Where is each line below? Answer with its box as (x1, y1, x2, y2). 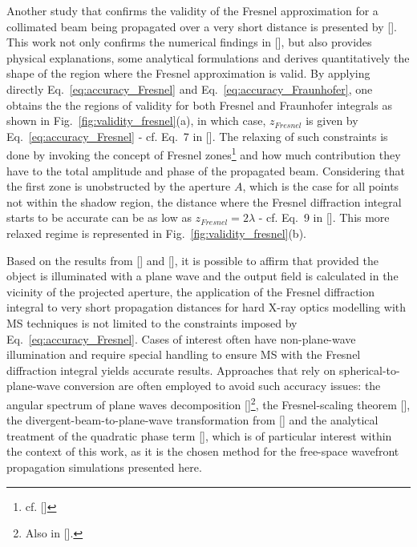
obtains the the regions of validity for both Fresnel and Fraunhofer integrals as (6, 96, 392, 113)
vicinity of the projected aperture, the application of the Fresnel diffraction (6, 283, 375, 300)
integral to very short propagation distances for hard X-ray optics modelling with (6, 299, 407, 316)
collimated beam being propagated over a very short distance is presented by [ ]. (6, 18, 398, 34)
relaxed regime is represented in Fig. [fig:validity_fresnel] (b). (6, 224, 306, 241)
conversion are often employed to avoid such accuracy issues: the (63, 377, 381, 394)
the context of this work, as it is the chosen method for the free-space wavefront (6, 443, 399, 460)
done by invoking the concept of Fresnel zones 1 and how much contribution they (6, 144, 401, 163)
